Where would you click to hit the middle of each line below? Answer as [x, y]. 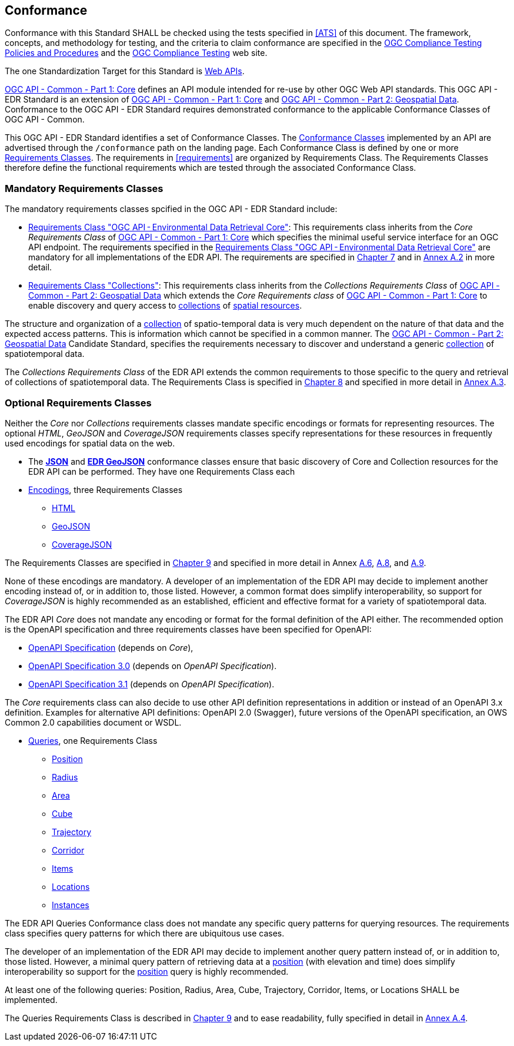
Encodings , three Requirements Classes [106, 489]
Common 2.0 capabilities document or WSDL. [93, 722]
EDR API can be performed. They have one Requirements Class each [162, 471]
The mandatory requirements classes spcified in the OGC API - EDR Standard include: [171, 209]
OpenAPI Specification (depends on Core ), [111, 647]
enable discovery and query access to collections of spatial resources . [165, 306]
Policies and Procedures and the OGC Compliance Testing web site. [136, 53]
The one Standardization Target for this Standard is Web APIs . [125, 71]
